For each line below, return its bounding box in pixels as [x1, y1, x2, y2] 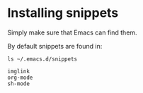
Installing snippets [7, 5, 119, 21]
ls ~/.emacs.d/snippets [7, 55, 78, 63]
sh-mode [7, 80, 30, 87]
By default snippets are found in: [7, 42, 103, 50]
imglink [7, 68, 30, 75]
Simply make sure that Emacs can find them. [7, 28, 137, 37]
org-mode [7, 74, 33, 81]
